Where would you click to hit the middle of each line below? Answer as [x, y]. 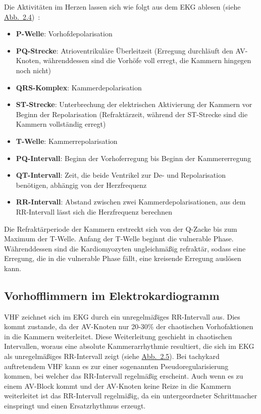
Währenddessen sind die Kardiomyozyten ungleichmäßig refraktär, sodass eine [125, 248]
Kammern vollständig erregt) [61, 124]
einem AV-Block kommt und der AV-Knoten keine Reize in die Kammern [118, 385]
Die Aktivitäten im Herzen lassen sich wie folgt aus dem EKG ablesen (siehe [122, 7]
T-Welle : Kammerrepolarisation [67, 141]
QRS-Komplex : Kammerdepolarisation [79, 87]
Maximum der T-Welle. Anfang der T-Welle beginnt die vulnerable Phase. [119, 239]
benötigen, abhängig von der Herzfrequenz [81, 185]
